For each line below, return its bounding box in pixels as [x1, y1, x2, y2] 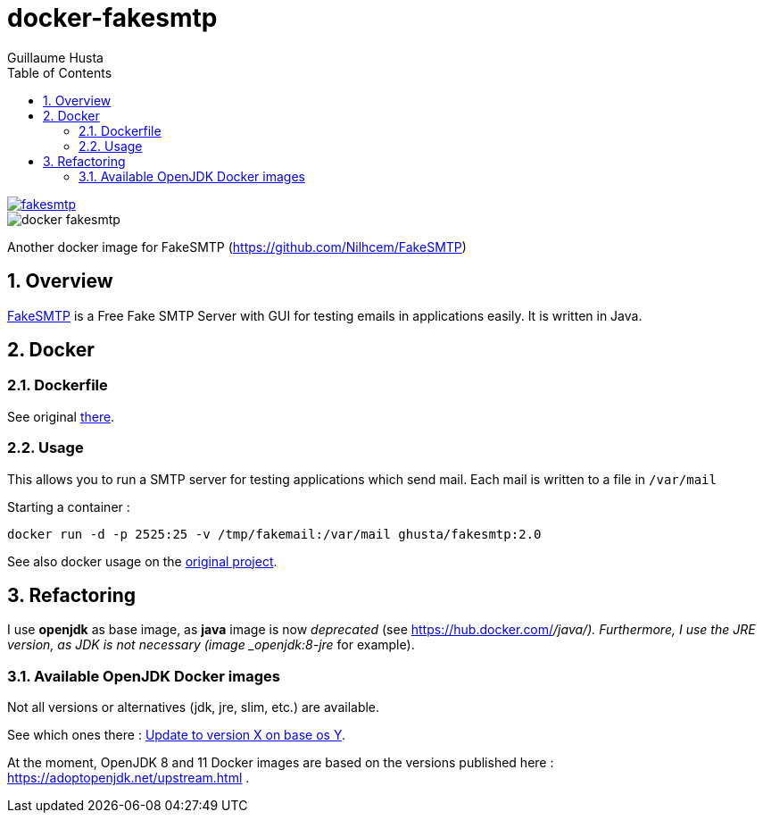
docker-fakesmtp [7, 3, 218, 33]
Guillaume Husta [7, 49, 104, 65]
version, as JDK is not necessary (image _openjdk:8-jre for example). [7, 637, 415, 653]
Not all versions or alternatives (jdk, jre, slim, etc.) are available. [7, 699, 380, 715]
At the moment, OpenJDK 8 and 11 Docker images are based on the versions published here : [7, 755, 554, 771]
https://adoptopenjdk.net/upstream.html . [7, 770, 250, 786]
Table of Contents [7, 64, 112, 80]
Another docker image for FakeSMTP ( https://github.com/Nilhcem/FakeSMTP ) [7, 238, 467, 255]
